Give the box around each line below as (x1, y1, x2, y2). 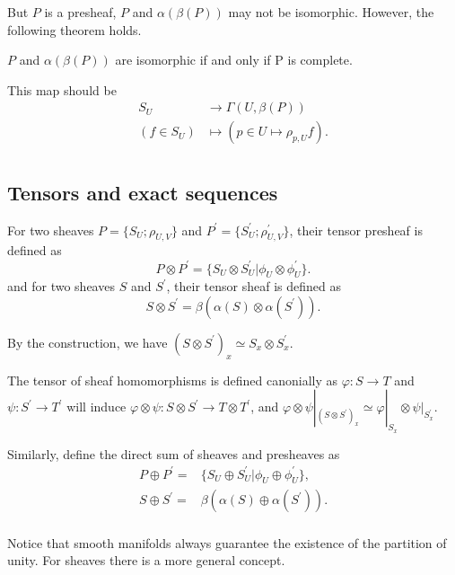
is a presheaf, (44, 3, 117, 21)
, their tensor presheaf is (289, 220, 423, 239)
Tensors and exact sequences (7, 178, 278, 206)
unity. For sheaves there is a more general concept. (7, 551, 285, 570)
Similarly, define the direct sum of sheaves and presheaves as (7, 444, 340, 463)
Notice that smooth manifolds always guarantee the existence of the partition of (7, 533, 447, 552)
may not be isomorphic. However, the (228, 3, 434, 21)
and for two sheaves (7, 277, 115, 296)
